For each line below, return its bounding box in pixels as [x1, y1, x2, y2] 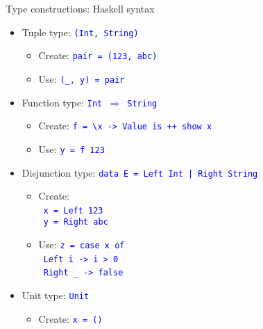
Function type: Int [22, 95, 103, 109]
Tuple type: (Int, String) [22, 24, 139, 39]
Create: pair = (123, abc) [38, 48, 158, 63]
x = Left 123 [43, 205, 103, 216]
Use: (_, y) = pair [38, 71, 125, 86]
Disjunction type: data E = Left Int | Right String [22, 165, 258, 179]
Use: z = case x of [38, 237, 125, 252]
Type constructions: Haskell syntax [6, 1, 155, 15]
